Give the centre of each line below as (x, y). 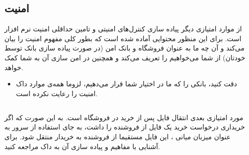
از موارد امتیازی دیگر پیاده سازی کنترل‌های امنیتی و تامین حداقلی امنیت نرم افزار (123, 29)
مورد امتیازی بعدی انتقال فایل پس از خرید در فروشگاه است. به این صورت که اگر (124, 117)
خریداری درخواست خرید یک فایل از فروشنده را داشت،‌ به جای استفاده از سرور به (125, 127)
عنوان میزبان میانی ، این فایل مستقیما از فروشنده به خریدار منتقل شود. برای (118, 136)
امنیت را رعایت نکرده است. (57, 93)
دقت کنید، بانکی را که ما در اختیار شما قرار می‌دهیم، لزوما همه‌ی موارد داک (126, 84)
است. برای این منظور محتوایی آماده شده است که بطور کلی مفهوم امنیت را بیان (123, 38)
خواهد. (14, 67)
